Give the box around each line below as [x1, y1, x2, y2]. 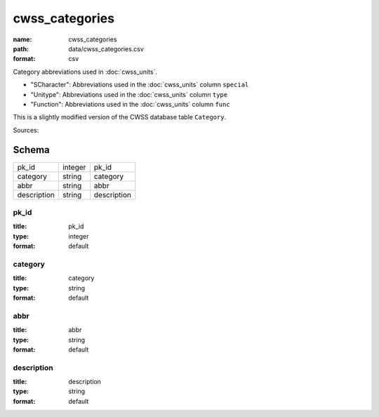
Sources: [13, 126, 39, 134]
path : [13, 44, 29, 53]
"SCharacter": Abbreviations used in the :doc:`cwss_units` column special [30, 81, 249, 89]
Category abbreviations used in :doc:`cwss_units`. [13, 67, 158, 76]
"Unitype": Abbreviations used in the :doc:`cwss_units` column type [30, 90, 228, 98]
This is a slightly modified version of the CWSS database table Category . [13, 113, 227, 121]
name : [13, 35, 32, 44]
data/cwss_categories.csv [68, 44, 144, 53]
